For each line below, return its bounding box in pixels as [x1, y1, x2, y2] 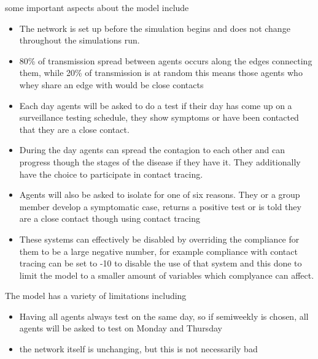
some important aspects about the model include [5, 1, 189, 13]
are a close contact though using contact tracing [19, 212, 201, 225]
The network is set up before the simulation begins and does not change [19, 21, 290, 34]
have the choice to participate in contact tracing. [19, 167, 203, 180]
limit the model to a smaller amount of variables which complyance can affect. [19, 268, 314, 281]
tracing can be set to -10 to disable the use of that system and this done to [19, 257, 302, 270]
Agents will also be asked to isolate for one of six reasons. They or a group [19, 188, 300, 201]
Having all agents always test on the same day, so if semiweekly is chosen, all [19, 309, 309, 322]
